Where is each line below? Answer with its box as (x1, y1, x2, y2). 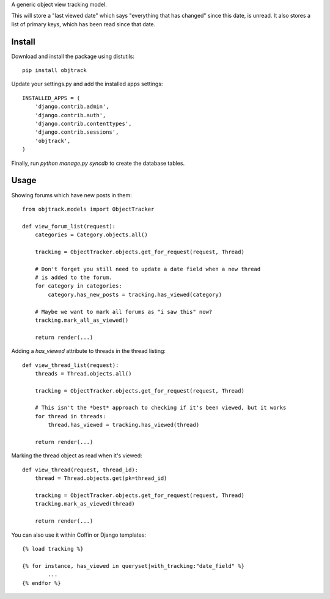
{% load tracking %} (22, 545, 84, 552)
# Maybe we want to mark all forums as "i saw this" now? (34, 308, 213, 315)
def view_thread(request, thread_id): (22, 466, 139, 473)
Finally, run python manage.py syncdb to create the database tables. (11, 159, 185, 167)
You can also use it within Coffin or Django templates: (11, 531, 147, 539)
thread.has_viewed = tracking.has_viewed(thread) (48, 421, 200, 429)
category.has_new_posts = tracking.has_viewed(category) (48, 291, 222, 298)
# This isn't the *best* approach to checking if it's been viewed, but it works (34, 404, 287, 412)
